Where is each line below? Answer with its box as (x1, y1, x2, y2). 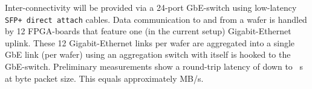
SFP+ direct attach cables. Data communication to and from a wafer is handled (5, 13, 307, 25)
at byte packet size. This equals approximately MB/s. (5, 72, 204, 84)
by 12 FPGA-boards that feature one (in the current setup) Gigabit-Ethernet (5, 25, 291, 37)
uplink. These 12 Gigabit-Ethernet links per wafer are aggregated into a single (5, 36, 295, 49)
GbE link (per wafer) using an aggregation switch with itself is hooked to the (5, 48, 291, 61)
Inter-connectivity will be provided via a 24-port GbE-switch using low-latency (5, 1, 297, 13)
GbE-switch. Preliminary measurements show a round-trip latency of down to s (5, 60, 304, 73)
